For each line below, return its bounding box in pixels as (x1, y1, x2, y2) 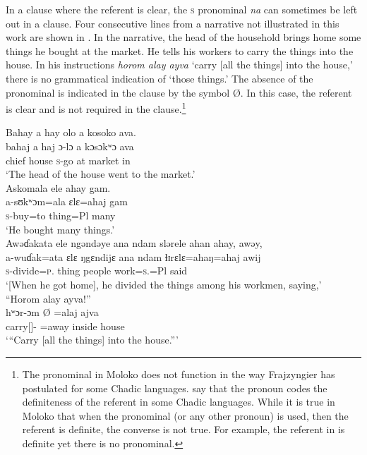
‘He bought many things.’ (6, 222, 115, 236)
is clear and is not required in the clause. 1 (6, 99, 186, 116)
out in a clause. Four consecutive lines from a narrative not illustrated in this (6, 16, 339, 30)
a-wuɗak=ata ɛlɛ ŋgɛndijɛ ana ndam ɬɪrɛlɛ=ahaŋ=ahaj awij (6, 249, 261, 264)
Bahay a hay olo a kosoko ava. (6, 125, 136, 140)
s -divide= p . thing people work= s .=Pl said (6, 263, 188, 278)
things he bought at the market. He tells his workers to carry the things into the (6, 43, 354, 58)
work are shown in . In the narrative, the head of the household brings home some (6, 30, 361, 44)
